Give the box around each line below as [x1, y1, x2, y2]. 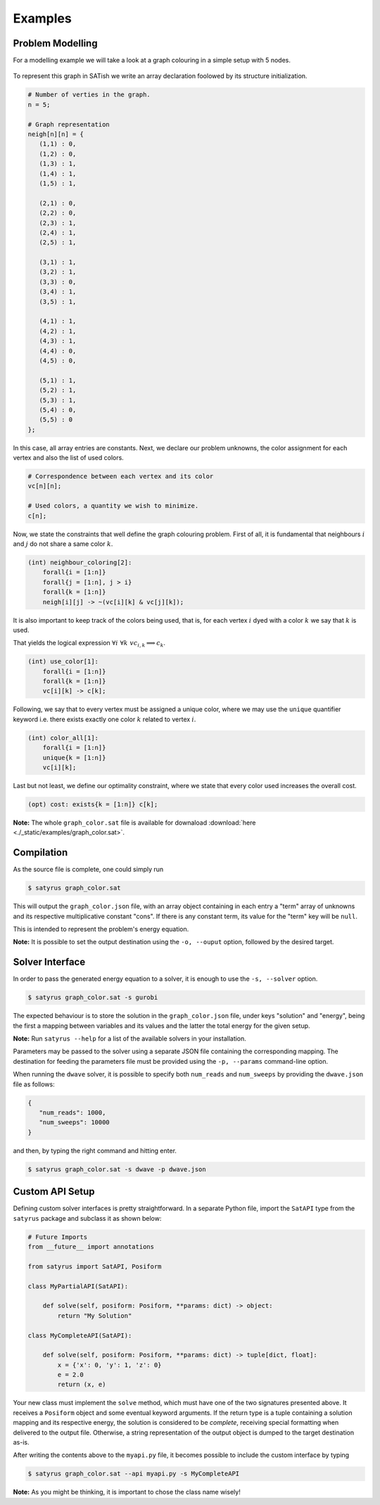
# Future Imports [27, 1233, 88, 1241]
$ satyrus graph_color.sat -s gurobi [27, 993, 158, 1002]
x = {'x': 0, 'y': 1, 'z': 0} [57, 1361, 162, 1369]
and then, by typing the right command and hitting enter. [13, 1146, 177, 1155]
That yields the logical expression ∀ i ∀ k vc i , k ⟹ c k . [13, 639, 165, 649]
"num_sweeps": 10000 [39, 1119, 110, 1126]
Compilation [13, 846, 68, 858]
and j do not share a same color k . [13, 540, 113, 548]
